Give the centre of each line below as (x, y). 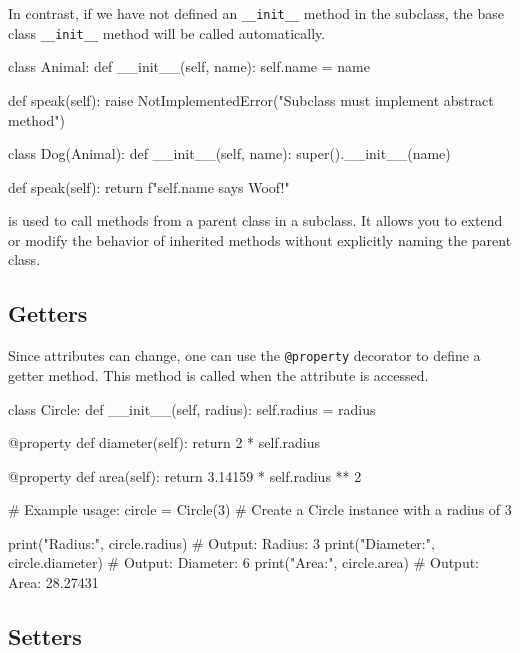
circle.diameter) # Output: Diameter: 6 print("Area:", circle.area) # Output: (244, 562)
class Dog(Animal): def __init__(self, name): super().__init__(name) (229, 153)
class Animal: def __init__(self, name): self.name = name (189, 66)
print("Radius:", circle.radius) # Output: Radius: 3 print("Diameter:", (221, 542)
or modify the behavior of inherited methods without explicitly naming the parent (260, 239)
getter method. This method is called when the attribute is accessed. (218, 374)
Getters (48, 313)
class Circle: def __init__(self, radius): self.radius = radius (192, 408)
